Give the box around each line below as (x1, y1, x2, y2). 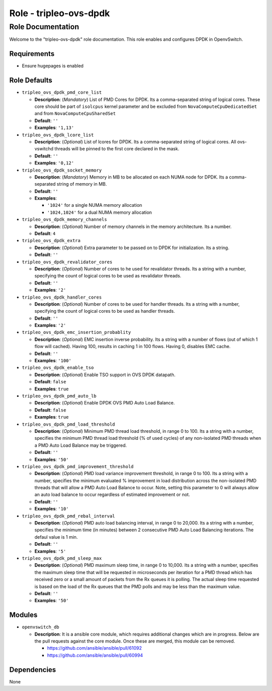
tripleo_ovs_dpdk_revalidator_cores (22, 259, 113, 265)
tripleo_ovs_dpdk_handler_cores (22, 294, 102, 300)
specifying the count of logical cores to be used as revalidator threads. (34, 273, 181, 279)
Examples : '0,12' (34, 160, 74, 166)
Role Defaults (9, 76, 52, 85)
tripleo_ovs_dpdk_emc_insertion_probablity (22, 329, 131, 335)
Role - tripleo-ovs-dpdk (9, 8, 110, 19)
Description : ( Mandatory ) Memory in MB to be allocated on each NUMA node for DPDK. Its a (34, 174, 228, 180)
